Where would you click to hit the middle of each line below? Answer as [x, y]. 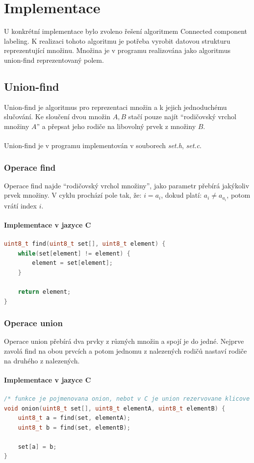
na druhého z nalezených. [42, 360]
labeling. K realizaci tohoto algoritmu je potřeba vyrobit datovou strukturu [117, 40]
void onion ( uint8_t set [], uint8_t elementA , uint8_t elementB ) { [115, 408]
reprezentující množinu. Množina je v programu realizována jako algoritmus [117, 50]
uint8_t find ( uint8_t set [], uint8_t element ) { [85, 244]
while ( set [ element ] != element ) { [74, 253]
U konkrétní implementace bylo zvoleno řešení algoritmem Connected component [126, 31]
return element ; [44, 292]
